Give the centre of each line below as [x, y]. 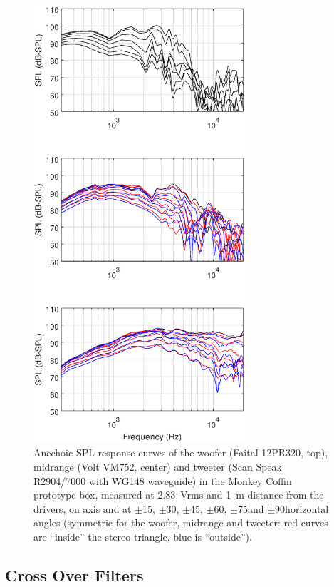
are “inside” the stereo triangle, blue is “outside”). [143, 536]
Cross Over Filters [74, 575]
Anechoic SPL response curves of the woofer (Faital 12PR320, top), [181, 453]
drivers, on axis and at [83, 508]
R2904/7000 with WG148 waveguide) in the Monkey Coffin [163, 480]
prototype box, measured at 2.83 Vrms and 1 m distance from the [179, 495]
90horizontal [302, 508]
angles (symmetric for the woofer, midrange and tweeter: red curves [181, 522]
